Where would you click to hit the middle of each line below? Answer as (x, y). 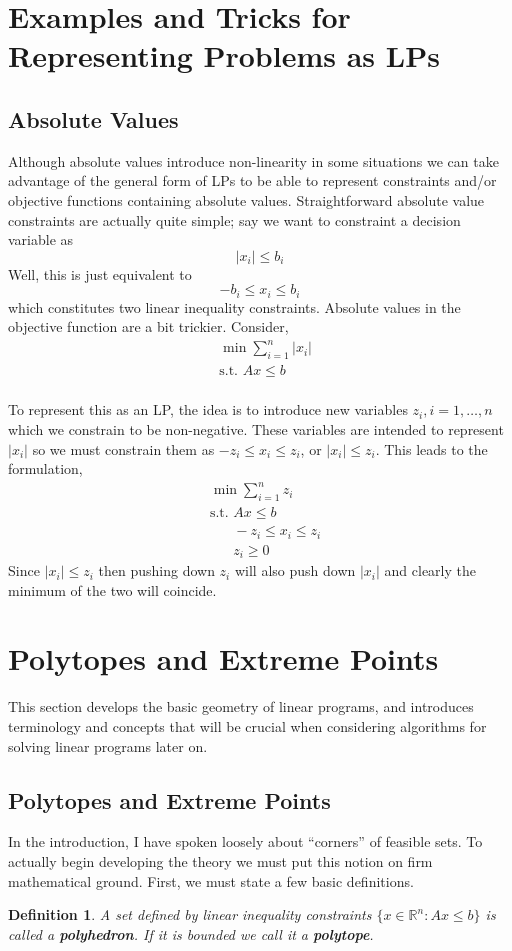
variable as (41, 239)
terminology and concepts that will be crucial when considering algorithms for (247, 725)
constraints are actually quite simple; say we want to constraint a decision (234, 219)
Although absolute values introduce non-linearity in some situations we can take (253, 160)
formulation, (45, 468)
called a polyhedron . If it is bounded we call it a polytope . (191, 933)
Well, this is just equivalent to (100, 273)
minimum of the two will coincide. (112, 589)
